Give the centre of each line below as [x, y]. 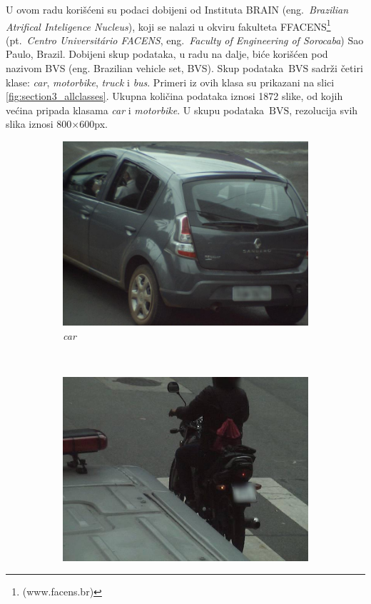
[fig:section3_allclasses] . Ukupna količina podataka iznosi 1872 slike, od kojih [174, 96]
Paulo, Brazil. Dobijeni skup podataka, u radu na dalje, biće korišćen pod [167, 54]
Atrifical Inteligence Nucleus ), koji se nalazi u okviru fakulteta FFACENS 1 [168, 25]
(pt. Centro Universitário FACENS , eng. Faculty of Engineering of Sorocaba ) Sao [185, 40]
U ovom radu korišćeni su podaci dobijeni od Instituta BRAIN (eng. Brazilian [177, 9]
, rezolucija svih [324, 110]
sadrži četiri [337, 68]
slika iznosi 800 [39, 124]
